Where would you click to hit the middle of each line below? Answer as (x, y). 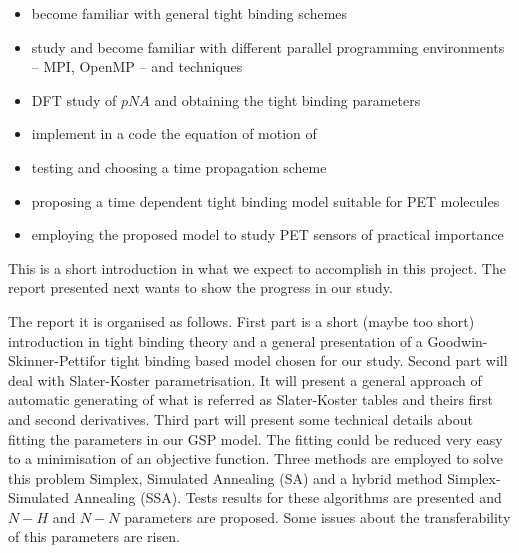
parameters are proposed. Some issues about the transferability (317, 516)
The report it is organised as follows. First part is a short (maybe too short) (241, 320)
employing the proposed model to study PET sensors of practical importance (267, 234)
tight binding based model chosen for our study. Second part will (309, 360)
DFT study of (74, 99)
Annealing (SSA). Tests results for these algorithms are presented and (287, 497)
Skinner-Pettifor (57, 360)
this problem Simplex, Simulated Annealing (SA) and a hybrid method (225, 477)
